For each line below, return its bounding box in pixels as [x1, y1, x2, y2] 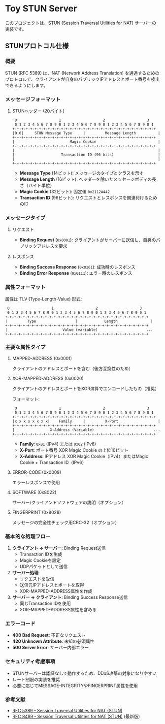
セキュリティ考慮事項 [5, 658, 56, 665]
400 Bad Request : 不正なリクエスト [12, 632, 86, 638]
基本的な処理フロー [5, 533, 51, 540]
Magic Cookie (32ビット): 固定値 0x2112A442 [19, 188, 110, 195]
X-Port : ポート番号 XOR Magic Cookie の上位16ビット [19, 447, 129, 453]
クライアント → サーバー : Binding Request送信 [12, 545, 106, 551]
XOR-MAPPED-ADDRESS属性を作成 [19, 588, 93, 594]
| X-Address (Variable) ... [12, 427, 161, 432]
